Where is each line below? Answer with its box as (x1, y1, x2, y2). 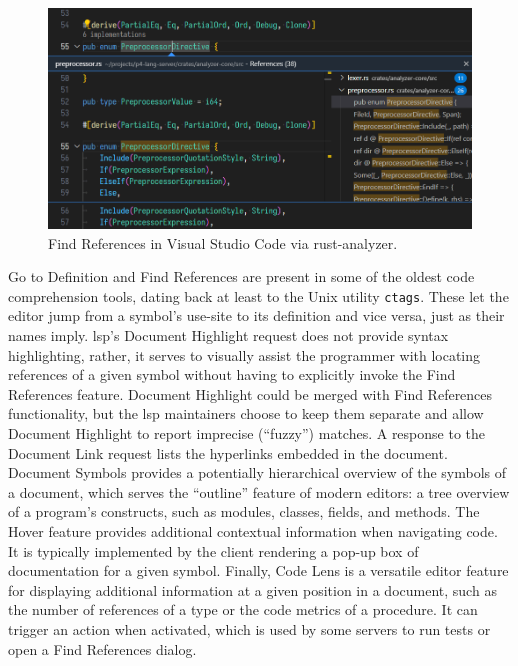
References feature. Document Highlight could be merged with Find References (8, 383, 493, 404)
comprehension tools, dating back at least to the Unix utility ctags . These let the (8, 285, 509, 306)
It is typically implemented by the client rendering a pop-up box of (8, 540, 419, 561)
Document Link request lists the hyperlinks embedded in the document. (8, 442, 448, 463)
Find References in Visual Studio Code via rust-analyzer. (48, 232, 398, 253)
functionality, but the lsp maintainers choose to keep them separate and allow (8, 403, 484, 424)
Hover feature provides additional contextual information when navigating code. (8, 520, 498, 541)
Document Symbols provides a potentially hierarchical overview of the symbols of (8, 462, 507, 483)
